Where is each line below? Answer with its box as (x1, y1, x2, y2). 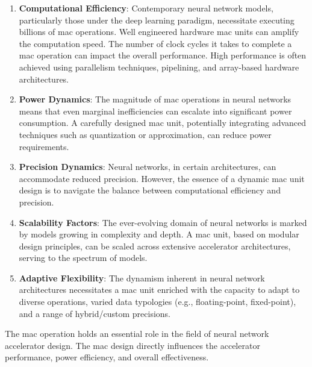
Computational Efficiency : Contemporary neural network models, (19, 2, 273, 14)
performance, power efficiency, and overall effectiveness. (5, 351, 209, 363)
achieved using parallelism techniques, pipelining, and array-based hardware (19, 60, 299, 73)
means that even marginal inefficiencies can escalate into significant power (19, 104, 292, 117)
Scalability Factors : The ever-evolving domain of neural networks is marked (19, 216, 307, 228)
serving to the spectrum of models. (19, 251, 148, 264)
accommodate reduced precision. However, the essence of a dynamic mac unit (19, 172, 305, 184)
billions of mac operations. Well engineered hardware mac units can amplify (19, 25, 299, 38)
